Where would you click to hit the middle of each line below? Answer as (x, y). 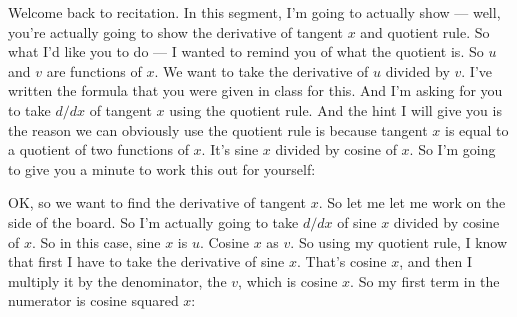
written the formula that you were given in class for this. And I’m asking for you (255, 90)
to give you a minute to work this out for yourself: (162, 168)
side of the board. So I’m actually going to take (153, 221)
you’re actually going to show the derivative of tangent (175, 31)
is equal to (476, 129)
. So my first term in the (425, 280)
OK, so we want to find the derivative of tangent (157, 202)
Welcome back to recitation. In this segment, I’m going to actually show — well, (254, 12)
